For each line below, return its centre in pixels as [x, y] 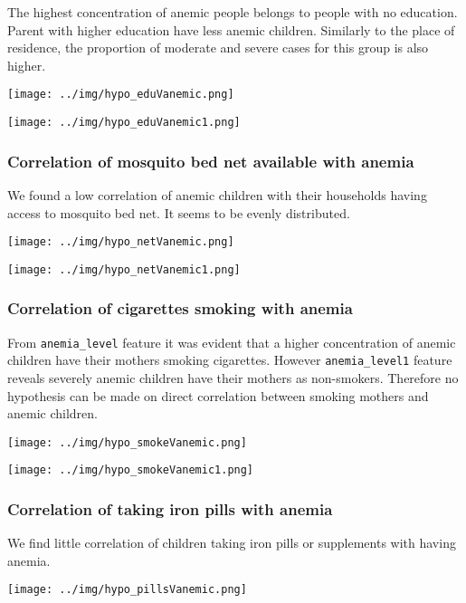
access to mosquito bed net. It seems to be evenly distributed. [179, 212]
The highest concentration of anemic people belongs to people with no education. [233, 12]
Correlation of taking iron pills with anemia [170, 508]
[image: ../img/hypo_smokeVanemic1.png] [131, 470]
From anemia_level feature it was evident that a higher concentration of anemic [232, 342]
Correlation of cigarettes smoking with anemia [180, 308]
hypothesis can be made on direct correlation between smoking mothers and [218, 395]
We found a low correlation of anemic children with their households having [217, 194]
